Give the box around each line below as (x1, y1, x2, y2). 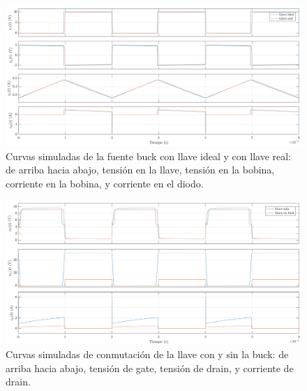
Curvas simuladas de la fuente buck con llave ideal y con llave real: (6, 148, 291, 163)
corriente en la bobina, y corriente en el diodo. (6, 176, 204, 191)
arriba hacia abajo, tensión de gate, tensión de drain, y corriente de (6, 360, 294, 375)
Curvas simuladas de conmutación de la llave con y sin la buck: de (6, 346, 289, 361)
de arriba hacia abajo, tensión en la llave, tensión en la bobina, (6, 162, 275, 177)
